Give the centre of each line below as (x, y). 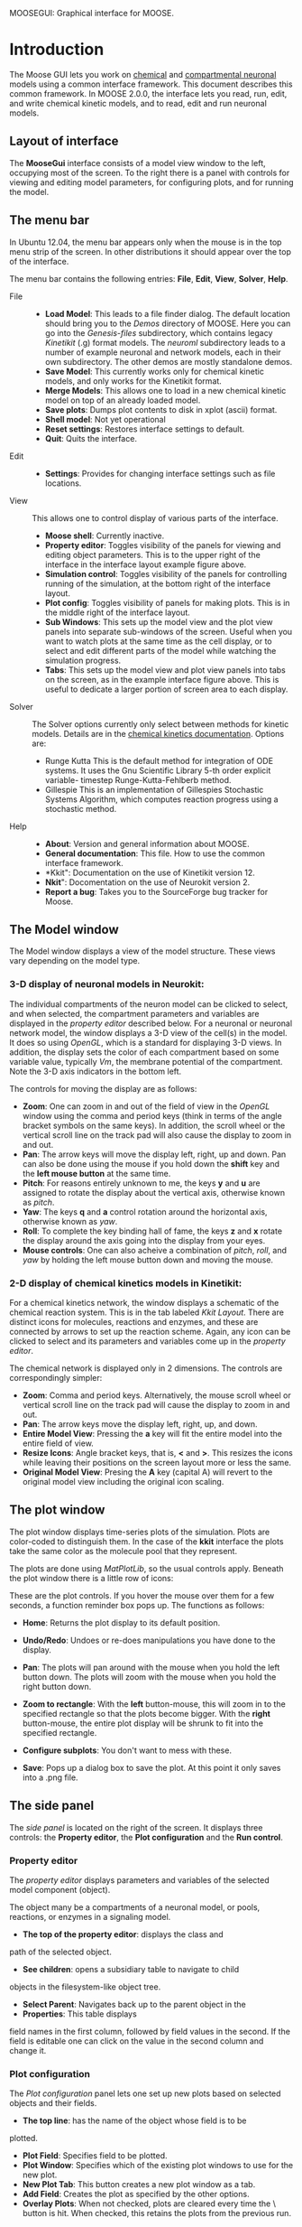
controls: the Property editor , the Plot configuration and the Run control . (146, 1837)
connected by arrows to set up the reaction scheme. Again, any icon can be (150, 1331)
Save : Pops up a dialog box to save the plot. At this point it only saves (151, 1767)
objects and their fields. (53, 2103)
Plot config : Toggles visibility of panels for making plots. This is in (167, 602)
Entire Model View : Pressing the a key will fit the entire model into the (152, 1433)
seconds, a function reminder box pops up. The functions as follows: (137, 1605)
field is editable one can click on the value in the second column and (137, 2041)
